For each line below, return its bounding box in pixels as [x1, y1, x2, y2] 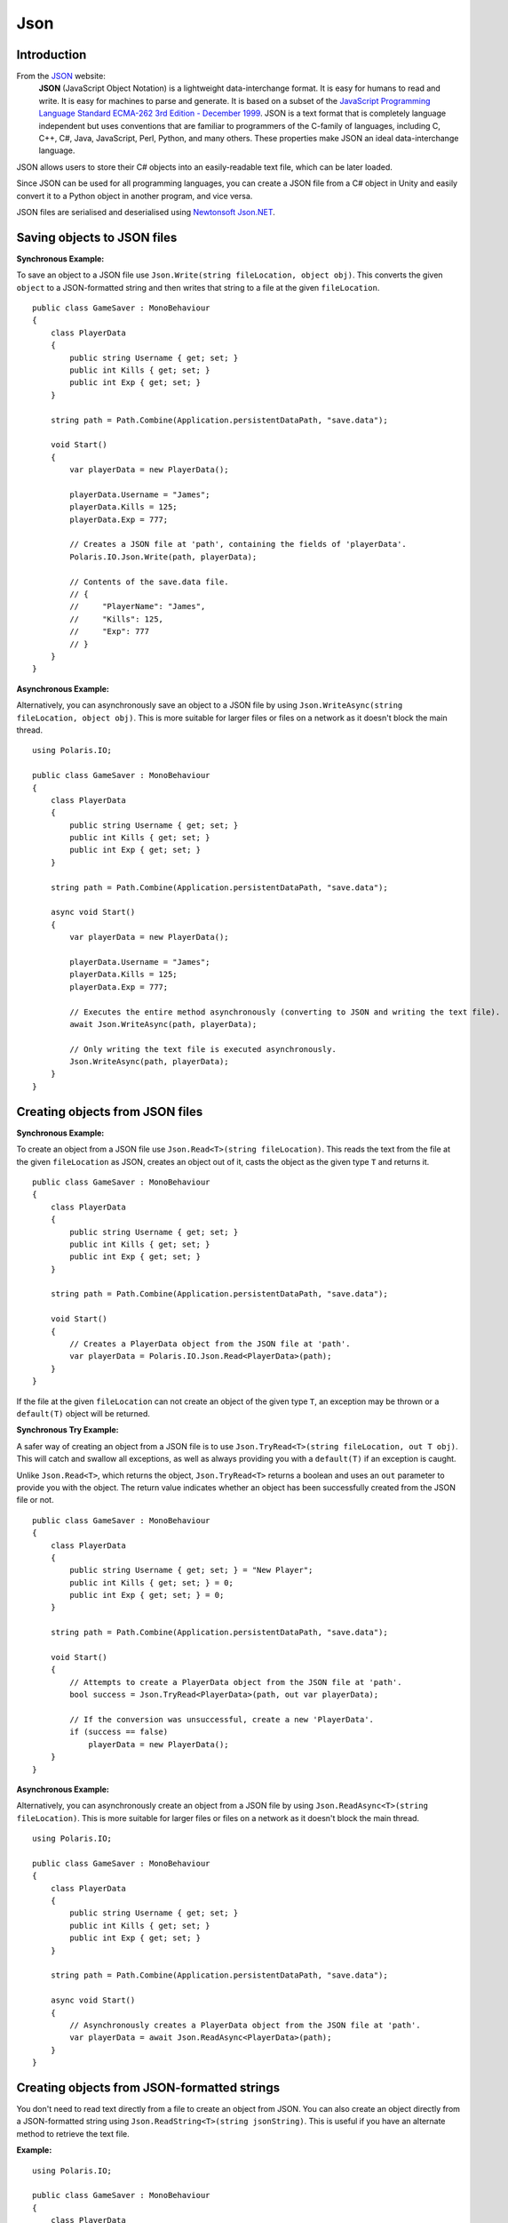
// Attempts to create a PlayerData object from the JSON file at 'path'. [69, 1677, 402, 1687]
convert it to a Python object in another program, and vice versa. [16, 190, 253, 201]
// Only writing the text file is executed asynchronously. [69, 1044, 337, 1054]
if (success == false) [69, 1727, 169, 1737]
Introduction [16, 47, 87, 62]
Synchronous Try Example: [16, 1424, 119, 1435]
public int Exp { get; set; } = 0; [69, 1590, 225, 1601]
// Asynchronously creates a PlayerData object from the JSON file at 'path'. [69, 2019, 421, 2030]
